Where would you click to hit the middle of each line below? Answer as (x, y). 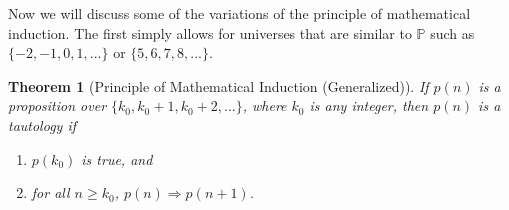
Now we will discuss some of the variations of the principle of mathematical (239, 13)
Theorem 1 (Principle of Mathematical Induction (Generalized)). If (218, 85)
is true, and (117, 158)
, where (264, 105)
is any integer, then (369, 105)
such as (452, 32)
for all (50, 192)
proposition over (57, 105)
